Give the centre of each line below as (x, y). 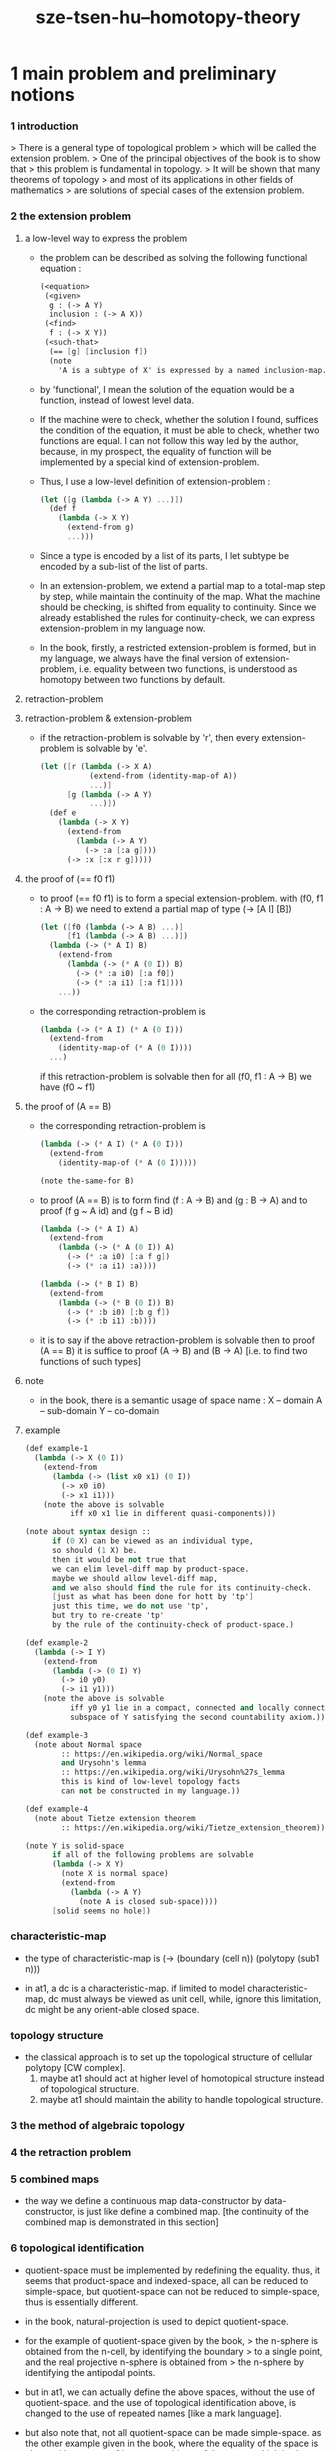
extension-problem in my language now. (122, 628)
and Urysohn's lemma (104, 1763)
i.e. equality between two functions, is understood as (188, 668)
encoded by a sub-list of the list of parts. (123, 566)
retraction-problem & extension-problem (108, 718)
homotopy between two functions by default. (132, 679)
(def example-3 (56, 1735)
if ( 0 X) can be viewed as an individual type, (152, 1541)
